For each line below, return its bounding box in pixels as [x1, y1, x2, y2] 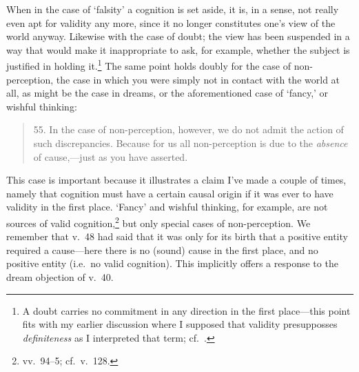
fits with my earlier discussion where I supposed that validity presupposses [22, 317, 338, 331]
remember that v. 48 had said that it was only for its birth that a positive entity [6, 229, 348, 244]
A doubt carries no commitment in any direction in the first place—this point [22, 303, 351, 317]
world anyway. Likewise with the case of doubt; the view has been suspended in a [6, 29, 350, 43]
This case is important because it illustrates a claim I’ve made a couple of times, [6, 173, 347, 187]
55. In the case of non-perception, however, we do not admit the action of [33, 122, 344, 137]
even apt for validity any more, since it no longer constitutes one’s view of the [6, 15, 336, 30]
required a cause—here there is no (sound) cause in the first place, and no [6, 242, 318, 257]
